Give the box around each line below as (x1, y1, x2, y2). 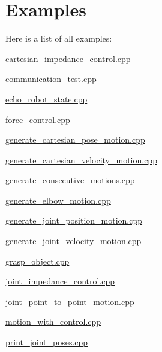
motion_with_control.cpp (5, 315, 101, 328)
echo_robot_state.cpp (5, 92, 88, 105)
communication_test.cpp (5, 72, 97, 85)
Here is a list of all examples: (5, 32, 112, 45)
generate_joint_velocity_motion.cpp (5, 234, 142, 247)
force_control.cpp (5, 113, 70, 125)
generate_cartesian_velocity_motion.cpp (5, 153, 157, 166)
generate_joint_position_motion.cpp (5, 214, 143, 227)
